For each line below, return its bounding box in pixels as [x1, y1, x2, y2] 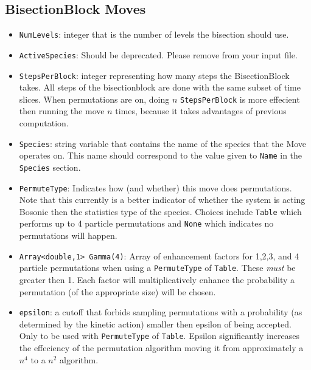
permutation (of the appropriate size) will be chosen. [19, 285, 216, 298]
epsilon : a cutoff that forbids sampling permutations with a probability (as [19, 306, 302, 318]
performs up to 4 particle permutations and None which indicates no [19, 217, 274, 230]
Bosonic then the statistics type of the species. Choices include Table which [19, 205, 302, 218]
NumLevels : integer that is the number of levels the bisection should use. [19, 28, 289, 41]
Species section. [19, 160, 81, 173]
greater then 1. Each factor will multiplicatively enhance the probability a [19, 273, 295, 286]
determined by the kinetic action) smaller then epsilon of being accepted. [19, 317, 292, 330]
